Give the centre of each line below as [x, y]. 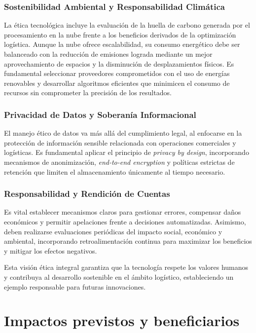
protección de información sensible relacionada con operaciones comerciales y [120, 142]
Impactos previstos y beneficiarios [122, 320]
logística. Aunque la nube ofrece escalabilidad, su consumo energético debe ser [122, 44]
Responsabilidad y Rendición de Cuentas [87, 194]
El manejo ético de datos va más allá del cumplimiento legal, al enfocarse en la [123, 133]
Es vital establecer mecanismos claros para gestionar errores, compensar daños [123, 212]
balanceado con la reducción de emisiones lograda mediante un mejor [108, 54]
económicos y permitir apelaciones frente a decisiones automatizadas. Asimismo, [125, 221]
